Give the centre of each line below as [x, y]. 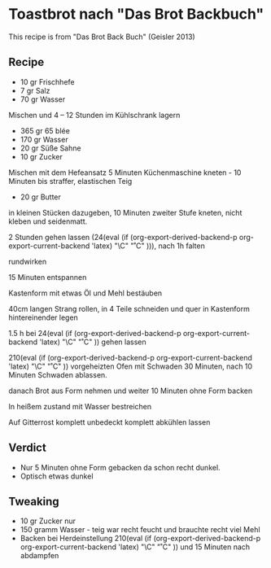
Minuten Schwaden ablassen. [58, 374]
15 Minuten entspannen [48, 277]
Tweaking [34, 501]
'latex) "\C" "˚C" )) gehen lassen [93, 342]
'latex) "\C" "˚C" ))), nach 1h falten [148, 246]
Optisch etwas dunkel [57, 476]
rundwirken [28, 261]
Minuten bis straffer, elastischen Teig [70, 181]
